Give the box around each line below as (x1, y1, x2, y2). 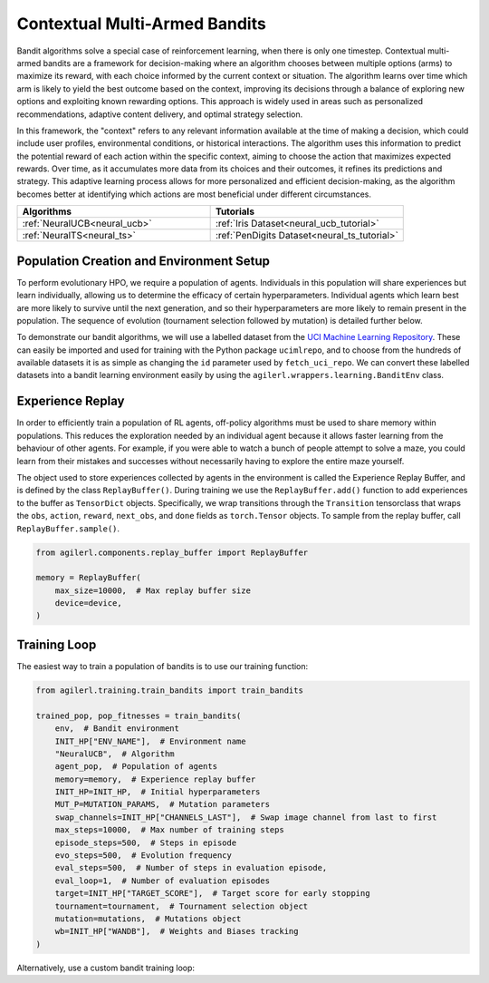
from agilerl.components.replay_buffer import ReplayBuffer (35, 547, 309, 558)
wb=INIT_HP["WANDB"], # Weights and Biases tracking (54, 926, 299, 937)
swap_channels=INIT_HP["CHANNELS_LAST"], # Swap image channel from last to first (54, 812, 437, 822)
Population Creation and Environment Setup (16, 253, 271, 268)
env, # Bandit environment (54, 724, 180, 734)
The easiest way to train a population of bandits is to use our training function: (16, 660, 309, 671)
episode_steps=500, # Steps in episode (54, 837, 237, 848)
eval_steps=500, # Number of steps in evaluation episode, (54, 862, 328, 873)
